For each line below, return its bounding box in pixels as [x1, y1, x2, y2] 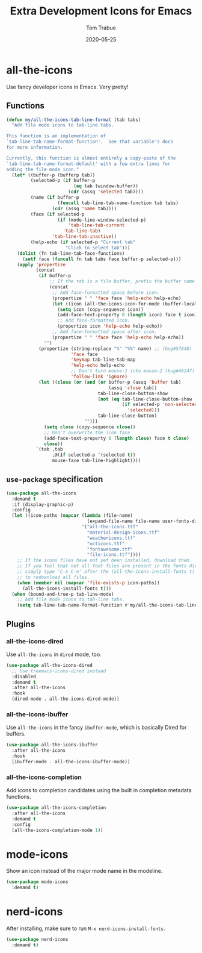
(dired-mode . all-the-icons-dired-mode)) [11, 696, 120, 702]
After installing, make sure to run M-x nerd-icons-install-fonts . [6, 925, 165, 932]
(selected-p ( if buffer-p [30, 178, 96, 184]
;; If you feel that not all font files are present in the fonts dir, [17, 563, 200, 569]
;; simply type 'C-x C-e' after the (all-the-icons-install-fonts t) [17, 569, 195, 575]
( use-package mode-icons [6, 879, 69, 885]
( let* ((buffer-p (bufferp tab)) [11, 172, 96, 178]
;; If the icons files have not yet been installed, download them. [17, 557, 192, 564]
